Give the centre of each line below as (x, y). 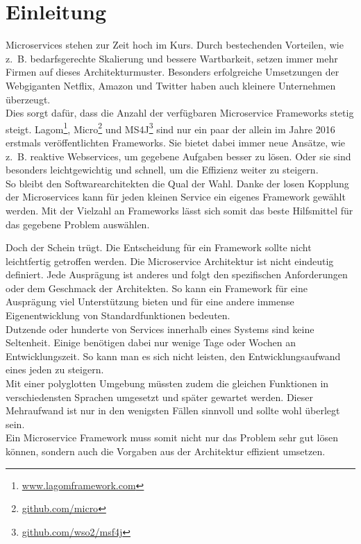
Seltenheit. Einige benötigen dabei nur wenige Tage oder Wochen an (151, 342)
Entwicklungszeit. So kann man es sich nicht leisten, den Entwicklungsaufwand (173, 356)
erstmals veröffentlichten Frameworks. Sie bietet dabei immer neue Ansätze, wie (176, 142)
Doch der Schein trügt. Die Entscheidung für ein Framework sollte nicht (159, 247)
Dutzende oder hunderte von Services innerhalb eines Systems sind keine (160, 329)
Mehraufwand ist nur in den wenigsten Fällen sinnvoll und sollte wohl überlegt (173, 410)
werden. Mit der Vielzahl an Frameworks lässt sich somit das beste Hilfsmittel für (179, 210)
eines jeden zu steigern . (55, 369)
